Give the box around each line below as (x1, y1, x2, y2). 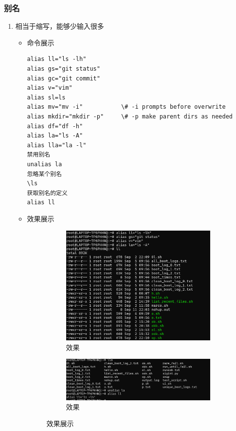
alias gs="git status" (27, 65, 100, 72)
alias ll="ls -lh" (27, 56, 87, 63)
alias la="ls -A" (27, 132, 83, 139)
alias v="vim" (27, 84, 73, 92)
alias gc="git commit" (27, 75, 100, 82)
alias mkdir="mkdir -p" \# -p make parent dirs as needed (27, 113, 233, 120)
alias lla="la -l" (27, 141, 87, 149)
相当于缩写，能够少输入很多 (15, 21, 104, 31)
